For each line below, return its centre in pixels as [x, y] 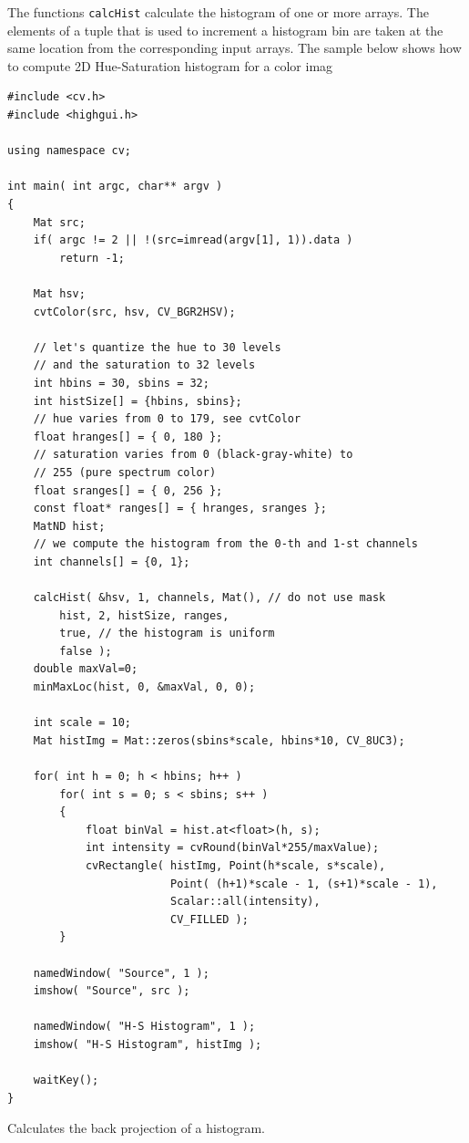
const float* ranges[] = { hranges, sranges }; [180, 509]
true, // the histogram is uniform [167, 634]
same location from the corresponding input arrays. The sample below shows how [234, 48]
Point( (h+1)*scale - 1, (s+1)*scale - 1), [304, 883]
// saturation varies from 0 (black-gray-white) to [193, 455]
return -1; [92, 258]
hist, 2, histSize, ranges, [144, 615]
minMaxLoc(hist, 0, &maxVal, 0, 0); [144, 687]
